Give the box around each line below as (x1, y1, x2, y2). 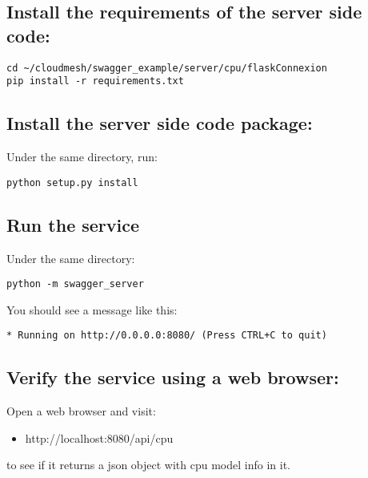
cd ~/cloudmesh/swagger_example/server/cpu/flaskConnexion (6, 62, 327, 74)
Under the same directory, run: (6, 148, 158, 165)
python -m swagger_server (6, 278, 144, 290)
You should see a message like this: (6, 301, 178, 318)
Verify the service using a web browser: (6, 365, 339, 390)
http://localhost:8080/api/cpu (25, 429, 174, 446)
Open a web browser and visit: (6, 403, 156, 419)
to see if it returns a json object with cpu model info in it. (6, 456, 290, 473)
